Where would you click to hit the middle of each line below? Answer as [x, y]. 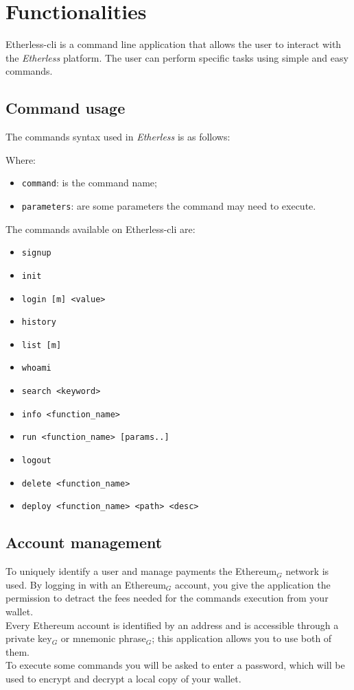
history [39, 322]
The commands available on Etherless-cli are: [101, 229]
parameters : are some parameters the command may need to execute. [169, 205]
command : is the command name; [89, 183]
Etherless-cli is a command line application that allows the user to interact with [174, 44]
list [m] [42, 345]
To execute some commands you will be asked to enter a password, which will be [175, 665]
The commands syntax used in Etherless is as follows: [118, 137]
